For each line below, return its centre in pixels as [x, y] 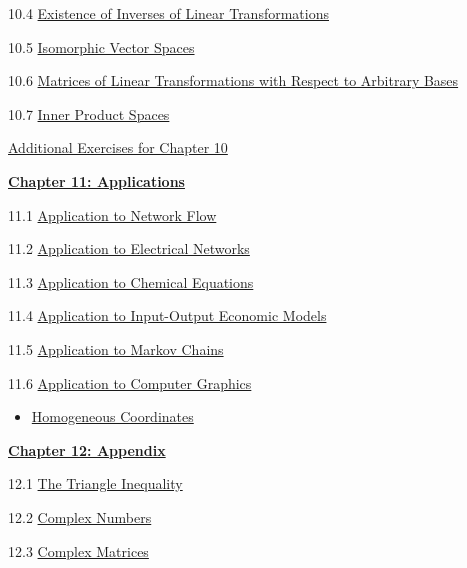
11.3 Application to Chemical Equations [131, 281]
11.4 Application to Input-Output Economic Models [167, 315]
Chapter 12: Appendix [87, 449]
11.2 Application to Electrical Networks [129, 248]
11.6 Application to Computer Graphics [130, 382]
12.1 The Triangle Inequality [95, 483]
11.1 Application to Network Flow [112, 214]
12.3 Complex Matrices [78, 550]
